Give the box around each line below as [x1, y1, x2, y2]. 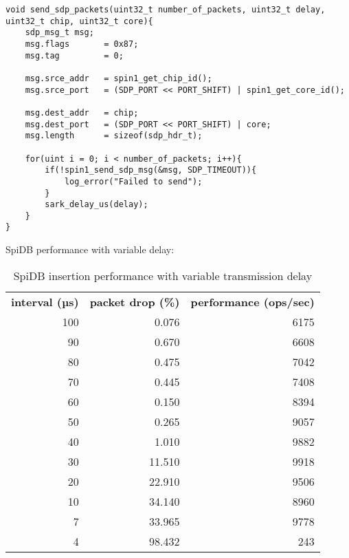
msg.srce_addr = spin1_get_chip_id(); [25, 73, 212, 83]
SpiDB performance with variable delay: [5, 242, 174, 257]
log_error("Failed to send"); [64, 176, 203, 186]
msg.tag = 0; [25, 50, 124, 61]
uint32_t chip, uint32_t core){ [5, 16, 153, 26]
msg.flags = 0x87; [25, 39, 139, 49]
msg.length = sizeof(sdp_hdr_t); [25, 131, 203, 141]
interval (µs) [11, 293, 79, 310]
